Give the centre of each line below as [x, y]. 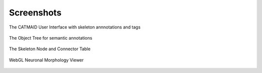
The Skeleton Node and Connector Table [50, 49]
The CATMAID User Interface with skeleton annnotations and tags [75, 27]
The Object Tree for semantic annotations [50, 38]
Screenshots [35, 13]
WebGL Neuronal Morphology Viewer [46, 60]
